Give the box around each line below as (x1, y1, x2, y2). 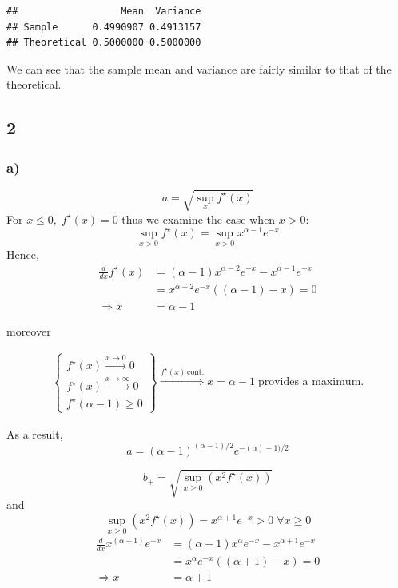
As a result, (6, 425, 63, 442)
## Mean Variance (6, 6, 201, 17)
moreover (6, 322, 51, 339)
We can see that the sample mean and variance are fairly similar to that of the (6, 60, 392, 77)
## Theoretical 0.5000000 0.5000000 (6, 37, 201, 49)
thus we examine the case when (121, 210, 276, 227)
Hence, (6, 246, 39, 263)
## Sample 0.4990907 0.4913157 (6, 21, 201, 33)
